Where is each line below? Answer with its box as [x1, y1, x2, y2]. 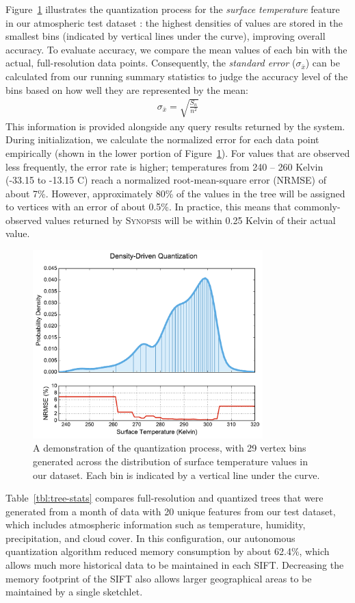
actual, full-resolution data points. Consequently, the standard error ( [5, 56, 296, 70]
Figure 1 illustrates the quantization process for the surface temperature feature [5, 2, 340, 16]
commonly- [294, 199, 341, 214]
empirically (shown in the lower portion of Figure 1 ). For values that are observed [5, 145, 350, 160]
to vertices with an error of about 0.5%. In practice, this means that [5, 199, 291, 214]
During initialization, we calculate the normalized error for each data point [5, 132, 319, 147]
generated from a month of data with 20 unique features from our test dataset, [5, 504, 336, 518]
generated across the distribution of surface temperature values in [33, 454, 308, 468]
